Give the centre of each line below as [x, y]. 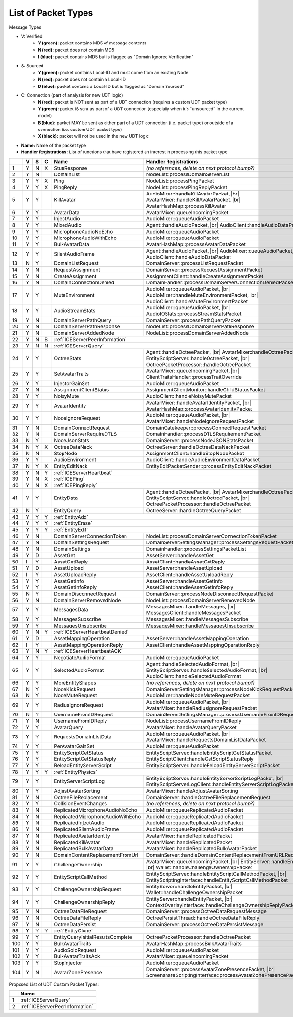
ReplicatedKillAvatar [77, 842]
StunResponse [71, 168]
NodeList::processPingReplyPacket [187, 187]
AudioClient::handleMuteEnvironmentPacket [197, 301]
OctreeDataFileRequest [81, 911]
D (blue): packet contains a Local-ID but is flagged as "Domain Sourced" [111, 86]
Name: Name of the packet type [54, 145]
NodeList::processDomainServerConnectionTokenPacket [212, 536]
